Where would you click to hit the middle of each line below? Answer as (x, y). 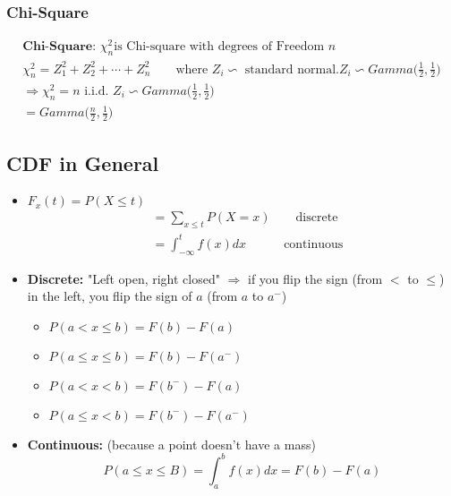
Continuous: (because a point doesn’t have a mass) (171, 444)
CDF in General (83, 162)
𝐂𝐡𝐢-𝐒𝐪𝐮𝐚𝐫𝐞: (60, 47)
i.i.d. (97, 91)
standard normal (290, 69)
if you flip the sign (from (315, 278)
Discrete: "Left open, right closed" (123, 278)
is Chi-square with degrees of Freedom (219, 47)
